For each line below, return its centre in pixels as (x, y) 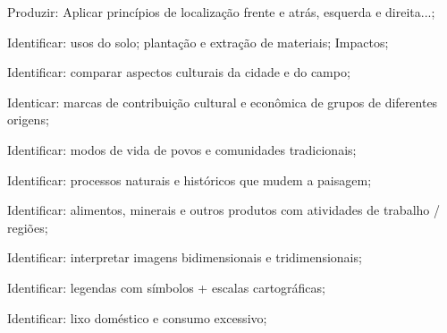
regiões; (28, 227)
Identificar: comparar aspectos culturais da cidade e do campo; (179, 72)
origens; (28, 120)
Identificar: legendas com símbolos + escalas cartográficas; (166, 287)
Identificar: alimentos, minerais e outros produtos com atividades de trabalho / (223, 210)
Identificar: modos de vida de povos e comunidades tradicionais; (182, 149)
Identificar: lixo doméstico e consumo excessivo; (137, 317)
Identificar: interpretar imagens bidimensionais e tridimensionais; (185, 257)
